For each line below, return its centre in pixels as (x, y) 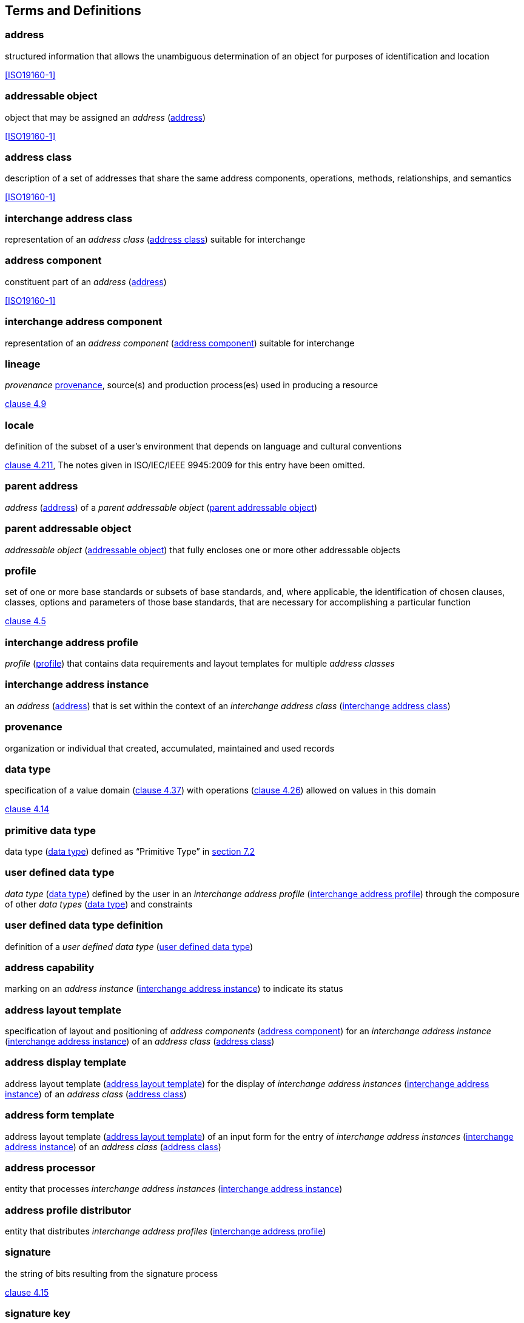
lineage (23, 364)
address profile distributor (68, 1210)
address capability (50, 967)
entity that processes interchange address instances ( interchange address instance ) (174, 1189)
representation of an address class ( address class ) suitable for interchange (155, 240)
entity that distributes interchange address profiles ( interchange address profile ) (166, 1231)
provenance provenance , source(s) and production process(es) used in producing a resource (192, 385)
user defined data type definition (84, 925)
